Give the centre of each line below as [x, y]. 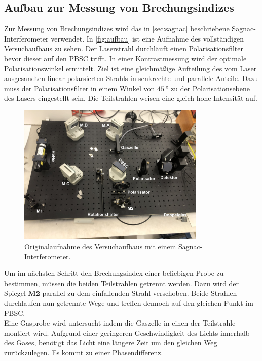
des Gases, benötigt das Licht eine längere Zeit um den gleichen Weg [111, 343]
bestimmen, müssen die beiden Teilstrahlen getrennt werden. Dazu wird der [122, 283]
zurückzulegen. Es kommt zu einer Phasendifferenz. [84, 352]
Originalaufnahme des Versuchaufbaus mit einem [100, 246]
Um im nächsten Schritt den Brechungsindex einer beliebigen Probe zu [114, 273]
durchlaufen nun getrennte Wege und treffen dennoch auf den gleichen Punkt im [129, 303]
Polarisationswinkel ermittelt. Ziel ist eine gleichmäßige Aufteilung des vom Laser [130, 68]
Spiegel [15, 293]
